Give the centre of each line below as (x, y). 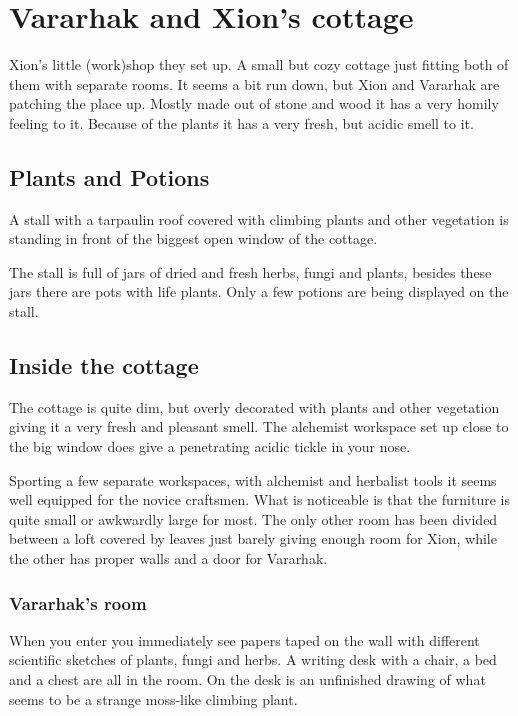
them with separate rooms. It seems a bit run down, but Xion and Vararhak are (254, 83)
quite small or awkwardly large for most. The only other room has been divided (253, 518)
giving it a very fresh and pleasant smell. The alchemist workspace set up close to (259, 426)
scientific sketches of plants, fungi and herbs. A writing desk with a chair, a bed (253, 659)
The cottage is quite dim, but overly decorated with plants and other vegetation (254, 406)
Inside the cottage (104, 365)
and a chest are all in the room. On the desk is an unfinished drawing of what (247, 679)
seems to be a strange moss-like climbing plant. (153, 698)
